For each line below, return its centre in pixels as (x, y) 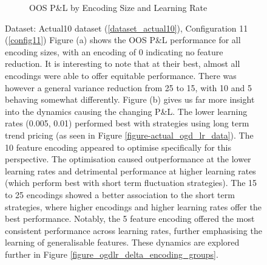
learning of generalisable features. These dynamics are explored (122, 242)
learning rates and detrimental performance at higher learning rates (130, 170)
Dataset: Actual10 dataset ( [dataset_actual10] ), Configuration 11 (127, 28)
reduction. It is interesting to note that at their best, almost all (123, 64)
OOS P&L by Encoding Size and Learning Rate (118, 7)
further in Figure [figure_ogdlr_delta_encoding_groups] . (112, 254)
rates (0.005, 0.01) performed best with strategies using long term (127, 123)
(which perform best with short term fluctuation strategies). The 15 (131, 183)
